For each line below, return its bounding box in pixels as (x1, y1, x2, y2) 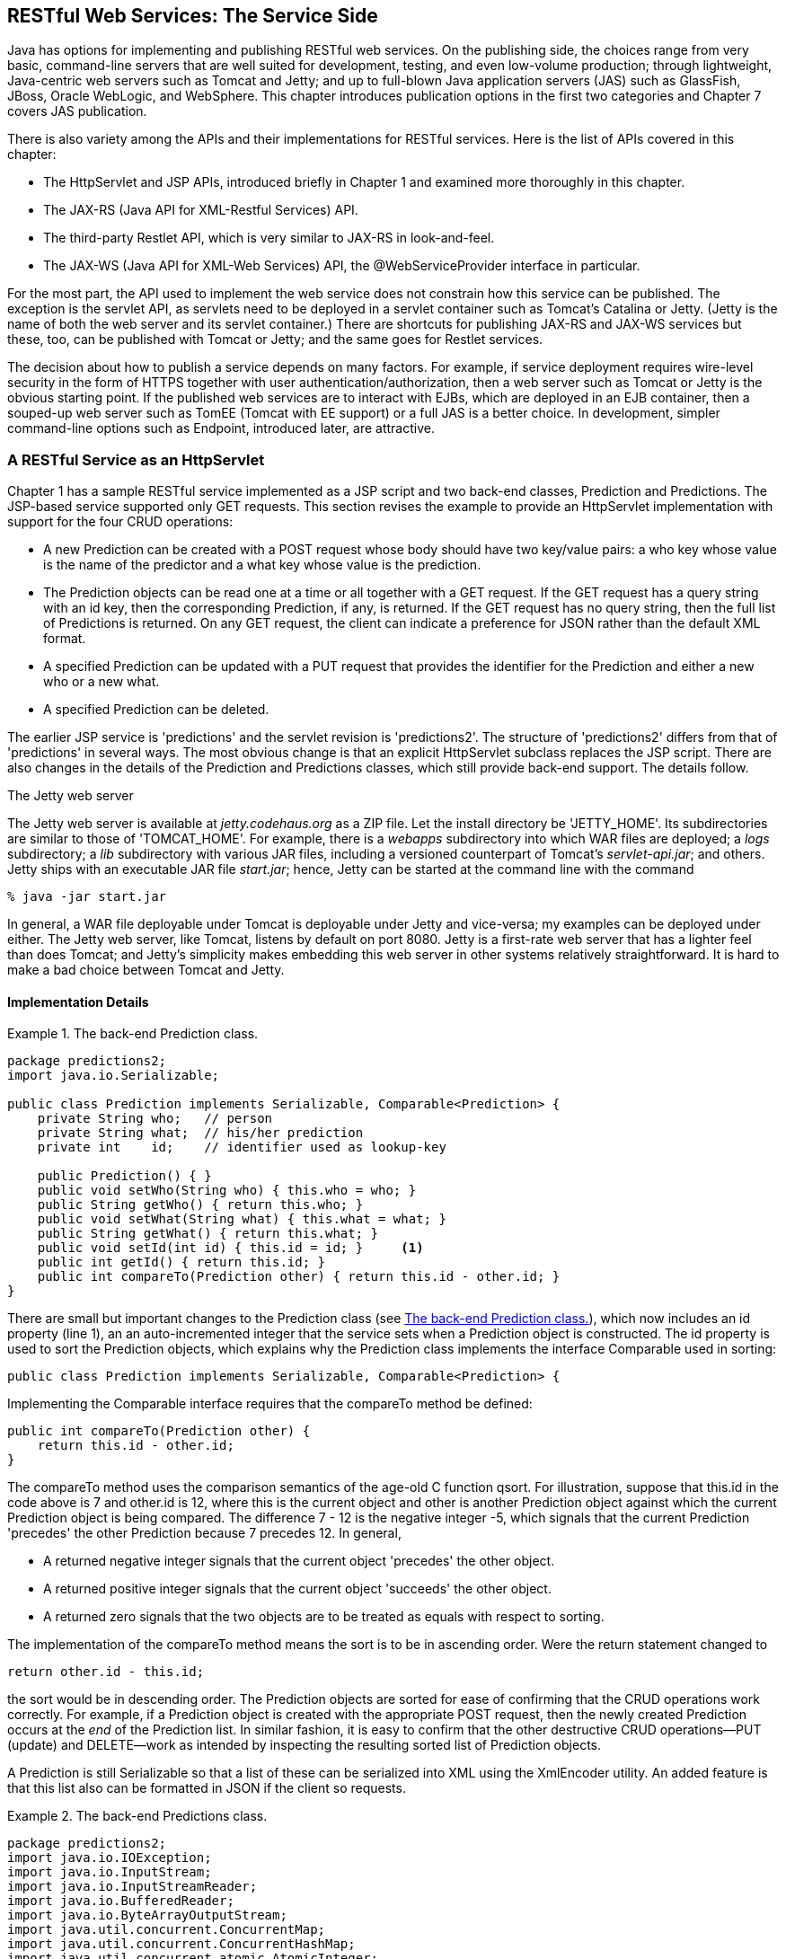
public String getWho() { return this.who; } (37, 1197, 364, 1213)
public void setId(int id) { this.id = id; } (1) (37, 1240, 424, 1256)
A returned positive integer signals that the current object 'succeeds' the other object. (43, 1581, 552, 1597)
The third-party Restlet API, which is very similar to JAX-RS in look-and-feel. (43, 230, 495, 246)
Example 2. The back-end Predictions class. (7, 1808, 268, 1824)
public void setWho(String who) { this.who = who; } (37, 1183, 417, 1198)
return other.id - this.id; (7, 1664, 205, 1680)
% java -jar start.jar (7, 889, 167, 904)
